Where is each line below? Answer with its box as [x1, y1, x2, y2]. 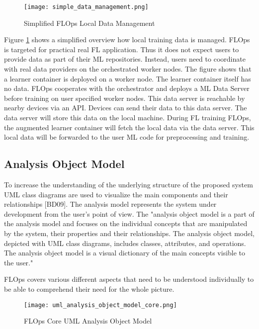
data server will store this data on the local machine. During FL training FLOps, [4, 112, 251, 122]
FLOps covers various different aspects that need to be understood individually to [4, 274, 254, 284]
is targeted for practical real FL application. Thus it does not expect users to [4, 44, 239, 54]
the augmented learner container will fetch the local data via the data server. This [4, 122, 255, 132]
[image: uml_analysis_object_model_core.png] [24, 301, 177, 309]
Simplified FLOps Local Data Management [24, 17, 155, 28]
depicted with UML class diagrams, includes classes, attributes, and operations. [4, 238, 246, 248]
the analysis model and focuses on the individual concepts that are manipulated [4, 218, 248, 229]
